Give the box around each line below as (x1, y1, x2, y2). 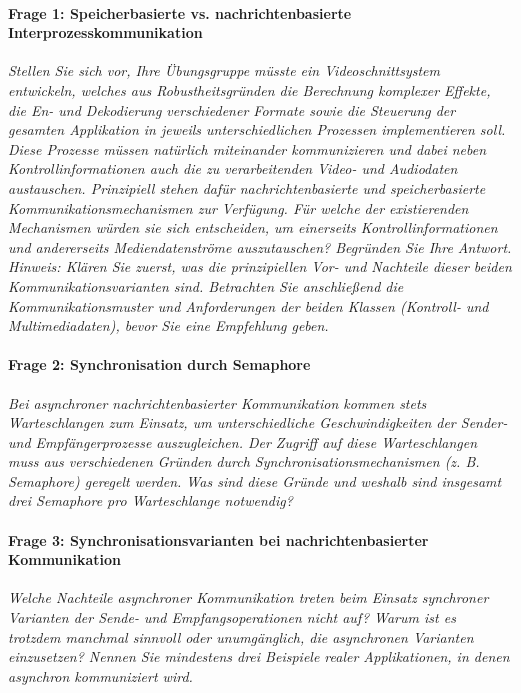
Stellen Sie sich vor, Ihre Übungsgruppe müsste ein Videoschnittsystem (8, 60, 441, 81)
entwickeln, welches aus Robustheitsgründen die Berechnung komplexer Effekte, (8, 79, 491, 100)
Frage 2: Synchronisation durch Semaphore (8, 354, 311, 375)
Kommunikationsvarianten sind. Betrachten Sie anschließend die (8, 275, 404, 296)
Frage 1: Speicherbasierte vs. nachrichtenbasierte (8, 2, 352, 23)
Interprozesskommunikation (8, 22, 203, 43)
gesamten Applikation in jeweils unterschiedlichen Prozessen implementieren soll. (8, 119, 506, 140)
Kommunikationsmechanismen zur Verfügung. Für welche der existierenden (8, 197, 469, 218)
